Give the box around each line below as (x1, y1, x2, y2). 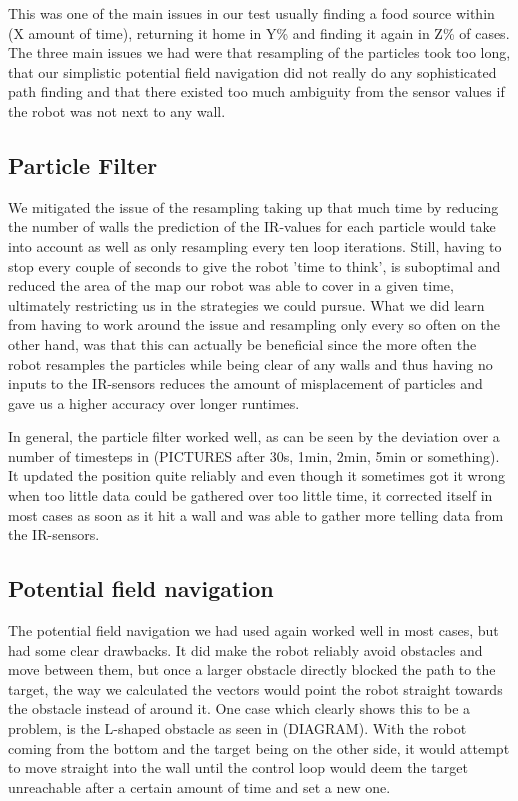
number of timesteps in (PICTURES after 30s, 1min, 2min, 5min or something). (8, 445, 500, 466)
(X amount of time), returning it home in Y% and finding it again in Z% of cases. (8, 22, 510, 43)
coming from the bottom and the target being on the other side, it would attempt (8, 737, 510, 758)
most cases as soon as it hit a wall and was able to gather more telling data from (8, 504, 504, 525)
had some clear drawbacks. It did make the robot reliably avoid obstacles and (8, 639, 483, 660)
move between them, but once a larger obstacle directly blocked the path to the (8, 659, 496, 680)
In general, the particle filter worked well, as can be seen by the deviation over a (8, 426, 500, 447)
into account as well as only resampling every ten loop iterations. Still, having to (8, 235, 502, 256)
